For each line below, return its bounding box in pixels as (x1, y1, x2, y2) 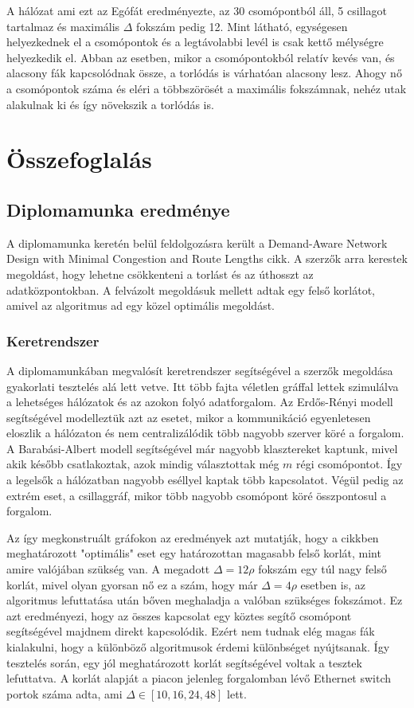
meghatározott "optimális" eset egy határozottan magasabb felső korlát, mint (6, 545, 381, 561)
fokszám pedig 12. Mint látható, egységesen (136, 18, 348, 34)
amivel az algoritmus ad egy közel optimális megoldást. (6, 297, 275, 314)
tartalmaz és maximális (6, 18, 120, 34)
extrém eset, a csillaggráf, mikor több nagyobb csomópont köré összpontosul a (6, 487, 387, 503)
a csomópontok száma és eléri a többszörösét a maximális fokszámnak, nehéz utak (6, 80, 407, 96)
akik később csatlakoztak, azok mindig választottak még (6, 456, 279, 472)
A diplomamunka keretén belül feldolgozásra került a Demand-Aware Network (6, 234, 388, 251)
